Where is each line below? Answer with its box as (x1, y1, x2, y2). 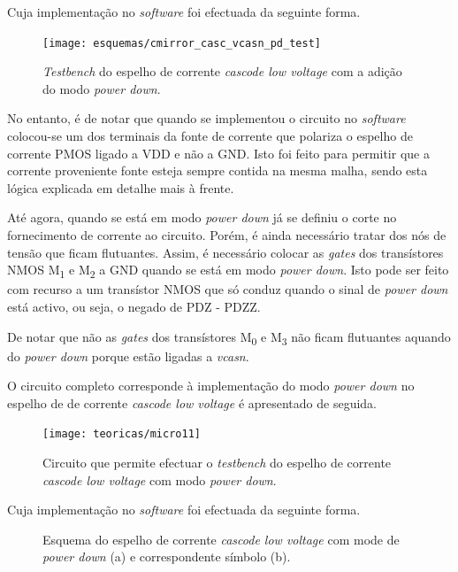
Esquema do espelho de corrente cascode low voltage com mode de (42, 529, 400, 548)
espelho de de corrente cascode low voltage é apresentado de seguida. (7, 393, 378, 412)
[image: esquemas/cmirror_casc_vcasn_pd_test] (42, 36, 321, 50)
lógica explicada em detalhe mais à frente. (7, 178, 234, 197)
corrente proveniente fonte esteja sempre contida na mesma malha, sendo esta (7, 161, 428, 180)
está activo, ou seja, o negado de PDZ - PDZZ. (7, 297, 261, 315)
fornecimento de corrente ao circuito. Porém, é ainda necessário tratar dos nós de (7, 226, 447, 243)
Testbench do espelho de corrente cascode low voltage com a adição (42, 62, 402, 81)
